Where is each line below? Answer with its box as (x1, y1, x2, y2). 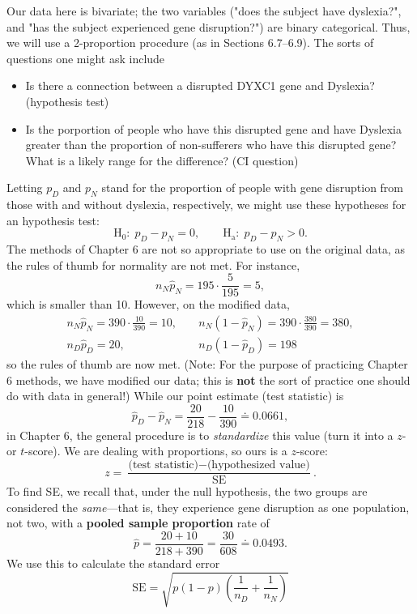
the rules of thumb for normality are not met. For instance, (6, 256, 300, 273)
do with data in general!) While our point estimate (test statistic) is (6, 387, 344, 404)
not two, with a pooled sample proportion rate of (6, 514, 270, 531)
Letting (6, 179, 43, 196)
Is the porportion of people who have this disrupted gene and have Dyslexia (25, 120, 402, 137)
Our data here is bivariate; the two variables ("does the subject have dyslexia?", (6, 2, 402, 19)
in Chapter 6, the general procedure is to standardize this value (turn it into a (6, 426, 394, 443)
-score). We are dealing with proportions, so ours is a (24, 442, 287, 459)
